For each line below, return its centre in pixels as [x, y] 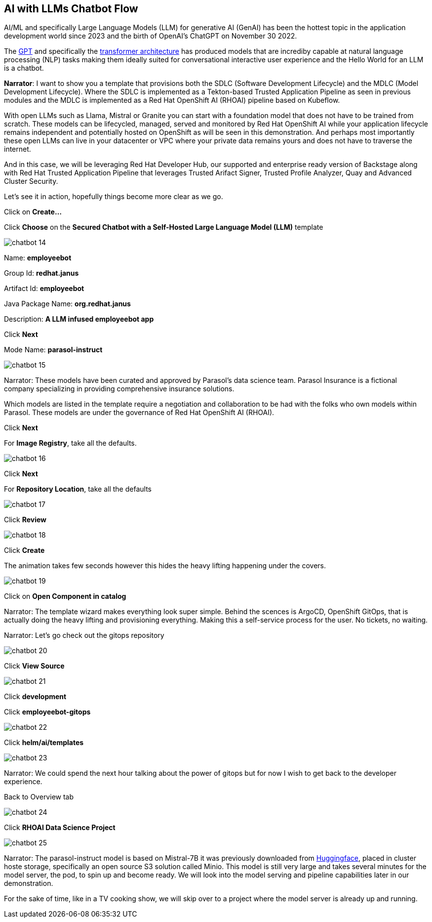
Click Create [24, 550]
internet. [18, 149]
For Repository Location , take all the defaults [78, 489]
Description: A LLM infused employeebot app [79, 319]
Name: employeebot [38, 258]
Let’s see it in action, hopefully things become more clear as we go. [114, 197]
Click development [35, 697]
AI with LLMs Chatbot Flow [71, 9]
